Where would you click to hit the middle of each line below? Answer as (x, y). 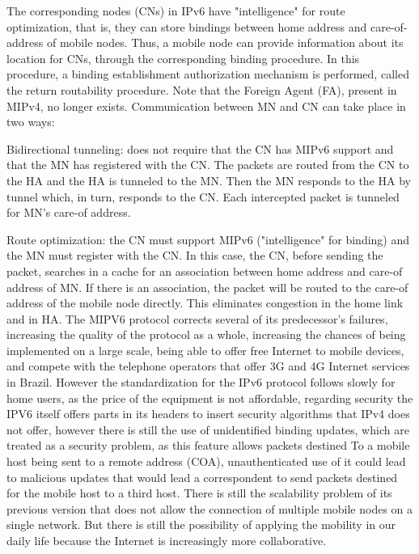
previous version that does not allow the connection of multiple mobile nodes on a (210, 508)
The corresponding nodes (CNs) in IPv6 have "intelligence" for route (176, 11)
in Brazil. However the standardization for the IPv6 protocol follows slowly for (201, 382)
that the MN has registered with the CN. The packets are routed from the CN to (208, 165)
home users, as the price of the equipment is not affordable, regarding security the (210, 398)
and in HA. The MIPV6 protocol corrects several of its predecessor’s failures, (197, 318)
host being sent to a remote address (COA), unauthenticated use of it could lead (206, 461)
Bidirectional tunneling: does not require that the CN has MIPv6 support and (200, 148)
